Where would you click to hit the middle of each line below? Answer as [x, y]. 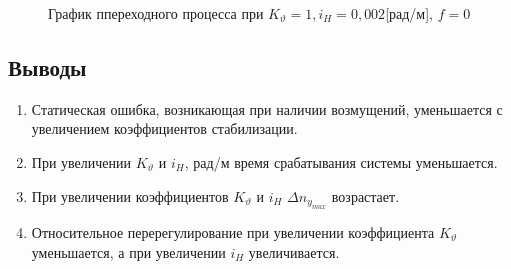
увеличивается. [294, 251]
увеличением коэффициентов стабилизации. [164, 128]
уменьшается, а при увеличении [128, 251]
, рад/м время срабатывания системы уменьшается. [341, 161]
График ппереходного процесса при [156, 13]
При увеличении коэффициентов [130, 195]
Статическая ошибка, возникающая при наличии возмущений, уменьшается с [267, 108]
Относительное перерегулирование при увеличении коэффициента [233, 231]
